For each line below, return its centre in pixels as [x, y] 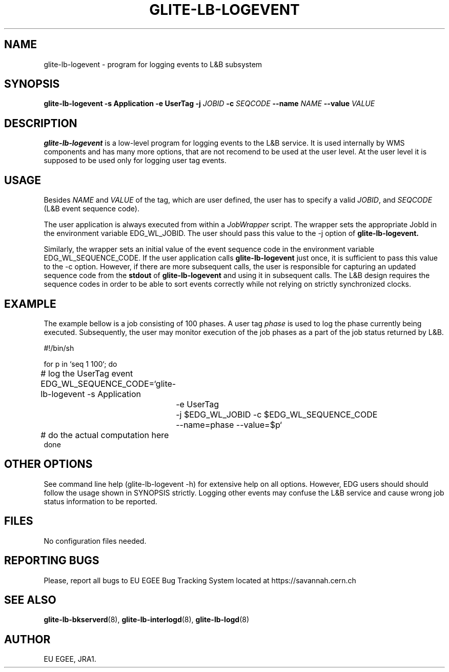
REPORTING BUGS [52, 561]
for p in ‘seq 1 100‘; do [80, 364]
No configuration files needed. [95, 541]
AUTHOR [27, 639]
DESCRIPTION [41, 123]
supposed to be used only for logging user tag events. [135, 161]
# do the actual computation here [105, 435]
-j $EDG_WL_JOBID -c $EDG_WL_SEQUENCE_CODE [277, 414]
